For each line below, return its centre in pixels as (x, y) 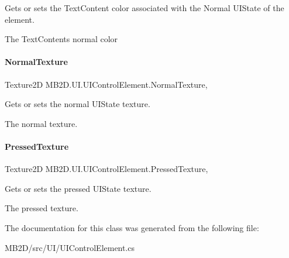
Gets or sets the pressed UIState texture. (78, 188)
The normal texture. (41, 123)
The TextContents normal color (61, 39)
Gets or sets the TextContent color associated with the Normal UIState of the (144, 8)
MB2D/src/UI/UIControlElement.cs (70, 247)
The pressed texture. (42, 208)
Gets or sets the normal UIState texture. (78, 104)
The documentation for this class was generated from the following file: (132, 227)
